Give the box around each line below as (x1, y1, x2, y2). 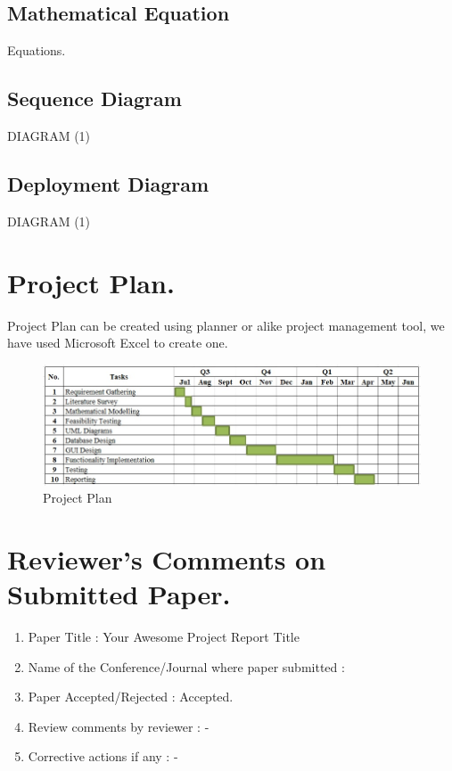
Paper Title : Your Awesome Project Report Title (28, 627, 300, 646)
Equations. (7, 41, 66, 60)
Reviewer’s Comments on (7, 540, 326, 577)
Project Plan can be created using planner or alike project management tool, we (7, 316, 445, 334)
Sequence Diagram (7, 85, 182, 112)
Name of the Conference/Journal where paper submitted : (28, 657, 345, 676)
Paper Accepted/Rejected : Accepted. (28, 687, 234, 706)
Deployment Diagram (7, 169, 210, 197)
